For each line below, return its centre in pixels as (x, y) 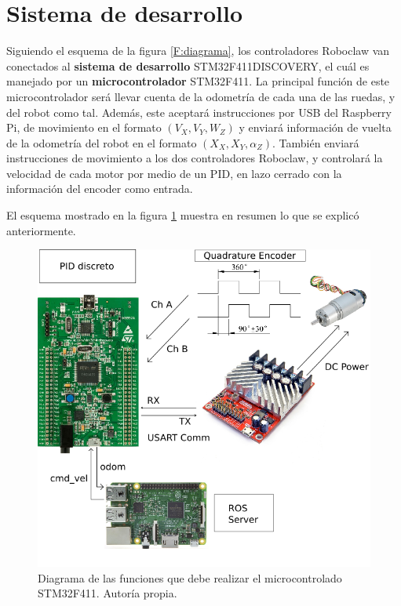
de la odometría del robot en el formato (102, 142)
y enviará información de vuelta (315, 127)
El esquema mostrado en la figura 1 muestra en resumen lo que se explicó (183, 215)
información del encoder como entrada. (100, 189)
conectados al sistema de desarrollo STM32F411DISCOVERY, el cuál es (188, 65)
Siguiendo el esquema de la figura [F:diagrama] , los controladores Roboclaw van (198, 51)
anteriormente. (41, 230)
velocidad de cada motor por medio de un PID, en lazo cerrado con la (174, 173)
